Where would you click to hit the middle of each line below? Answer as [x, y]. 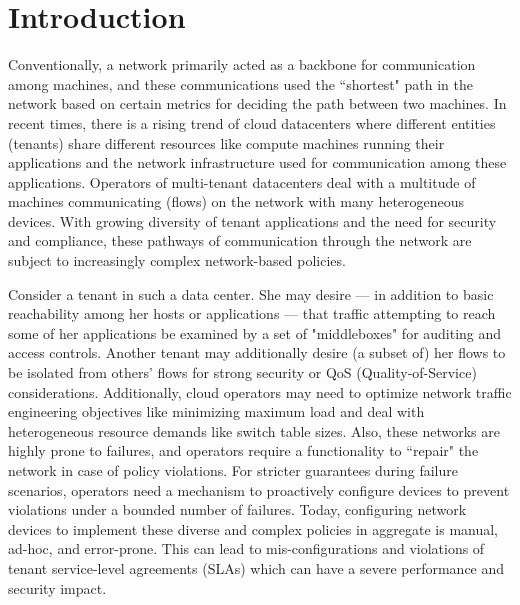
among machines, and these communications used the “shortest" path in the [240, 83]
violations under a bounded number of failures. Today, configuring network [237, 509]
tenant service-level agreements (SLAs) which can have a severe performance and [256, 567]
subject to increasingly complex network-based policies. [177, 260]
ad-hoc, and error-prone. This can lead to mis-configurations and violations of [246, 548]
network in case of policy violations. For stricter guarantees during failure [233, 470]
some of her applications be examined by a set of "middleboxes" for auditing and [255, 332]
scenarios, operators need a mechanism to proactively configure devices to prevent [259, 489]
